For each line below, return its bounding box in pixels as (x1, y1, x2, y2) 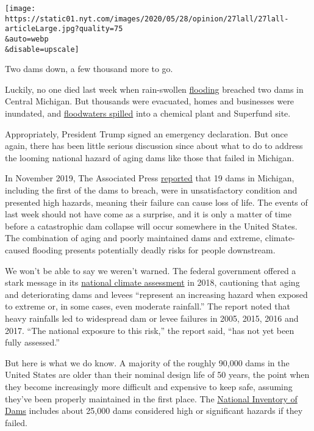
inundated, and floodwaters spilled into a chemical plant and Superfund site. (5, 107, 291, 120)
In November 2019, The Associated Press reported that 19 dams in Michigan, (5, 172, 294, 184)
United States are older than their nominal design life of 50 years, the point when (5, 368, 310, 381)
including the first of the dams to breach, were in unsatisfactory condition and (5, 184, 298, 197)
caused (5, 244, 30, 256)
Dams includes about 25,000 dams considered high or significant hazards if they (5, 404, 303, 417)
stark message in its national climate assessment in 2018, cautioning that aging (5, 276, 300, 289)
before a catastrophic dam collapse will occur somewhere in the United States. (5, 219, 298, 232)
